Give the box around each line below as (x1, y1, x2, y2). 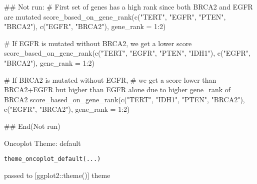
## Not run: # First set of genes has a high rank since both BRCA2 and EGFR (4, 2, 253, 12)
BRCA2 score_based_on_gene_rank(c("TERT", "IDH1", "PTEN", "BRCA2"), (4, 94, 245, 104)
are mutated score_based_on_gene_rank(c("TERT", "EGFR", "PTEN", (4, 11, 226, 22)
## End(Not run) (4, 120, 60, 131)
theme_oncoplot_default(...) (4, 155, 101, 163)
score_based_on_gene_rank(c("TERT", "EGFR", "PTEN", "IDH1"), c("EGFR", (4, 48, 250, 58)
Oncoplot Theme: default (4, 137, 81, 148)
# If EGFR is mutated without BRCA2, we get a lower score (4, 38, 192, 48)
